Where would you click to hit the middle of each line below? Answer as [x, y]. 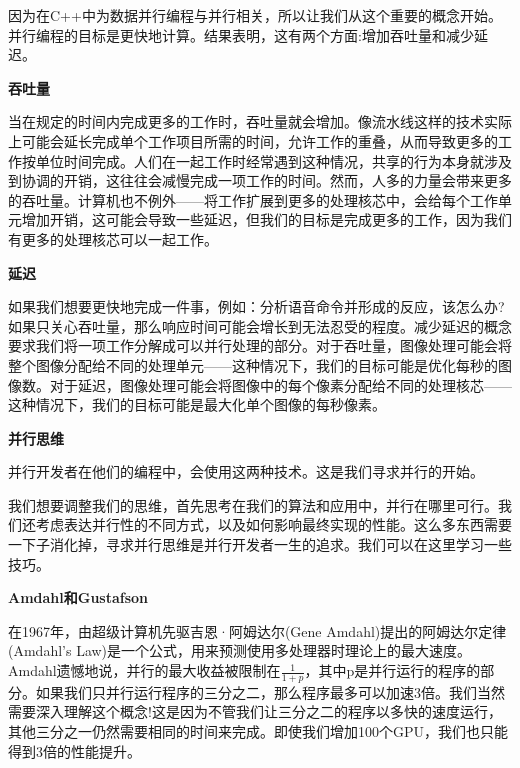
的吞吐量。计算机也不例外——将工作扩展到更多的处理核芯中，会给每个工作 [253, 199]
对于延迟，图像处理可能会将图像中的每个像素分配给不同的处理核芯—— [280, 384]
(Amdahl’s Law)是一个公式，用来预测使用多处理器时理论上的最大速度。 [240, 650]
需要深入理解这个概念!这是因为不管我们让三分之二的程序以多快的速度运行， [255, 711]
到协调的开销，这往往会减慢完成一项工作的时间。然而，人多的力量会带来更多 [260, 180]
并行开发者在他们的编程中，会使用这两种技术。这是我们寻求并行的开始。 [246, 471]
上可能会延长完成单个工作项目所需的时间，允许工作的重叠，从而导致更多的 [253, 140]
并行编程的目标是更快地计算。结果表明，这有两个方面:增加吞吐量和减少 [241, 34]
